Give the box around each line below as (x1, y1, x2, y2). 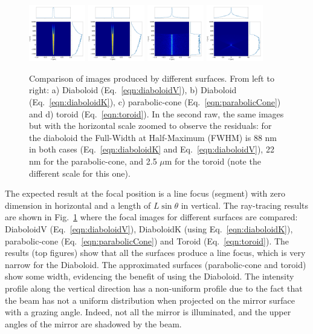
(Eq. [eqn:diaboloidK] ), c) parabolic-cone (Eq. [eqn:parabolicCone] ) (29, 96, 281, 108)
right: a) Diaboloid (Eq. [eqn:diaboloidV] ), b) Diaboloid (29, 83, 237, 96)
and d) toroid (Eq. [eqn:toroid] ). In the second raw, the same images (29, 107, 284, 120)
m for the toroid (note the (164, 155, 261, 168)
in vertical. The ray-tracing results (181, 198, 308, 211)
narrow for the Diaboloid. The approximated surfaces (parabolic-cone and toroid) (5, 258, 306, 270)
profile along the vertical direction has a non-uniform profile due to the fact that (5, 281, 303, 294)
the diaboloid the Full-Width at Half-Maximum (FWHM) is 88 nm (29, 131, 277, 143)
